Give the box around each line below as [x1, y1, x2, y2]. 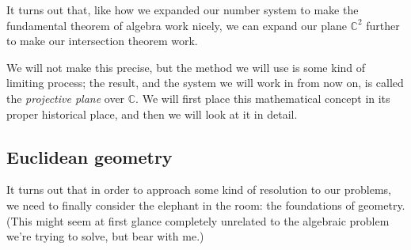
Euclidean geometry [6, 144, 173, 169]
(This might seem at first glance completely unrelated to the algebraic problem [6, 212, 390, 229]
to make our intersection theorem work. [6, 32, 198, 49]
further [366, 17, 400, 33]
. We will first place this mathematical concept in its [135, 89, 390, 106]
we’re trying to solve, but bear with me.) [6, 228, 204, 244]
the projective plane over [6, 89, 125, 106]
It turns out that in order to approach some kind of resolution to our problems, [6, 181, 391, 198]
